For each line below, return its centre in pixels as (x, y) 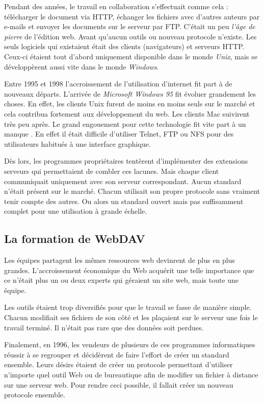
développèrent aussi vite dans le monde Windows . (82, 66)
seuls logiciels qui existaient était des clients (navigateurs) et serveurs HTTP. (124, 46)
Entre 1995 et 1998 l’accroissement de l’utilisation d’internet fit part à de (118, 84)
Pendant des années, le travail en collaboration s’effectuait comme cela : (116, 6)
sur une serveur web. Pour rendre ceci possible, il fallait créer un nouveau (119, 384)
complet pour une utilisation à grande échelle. (76, 211)
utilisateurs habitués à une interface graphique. (77, 143)
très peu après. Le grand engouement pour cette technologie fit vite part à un (125, 124)
